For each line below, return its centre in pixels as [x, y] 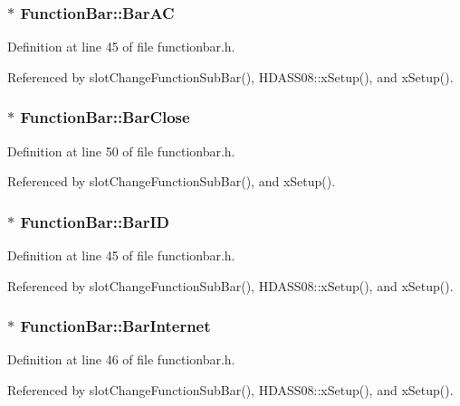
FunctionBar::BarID [95, 221]
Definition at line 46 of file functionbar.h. [121, 359]
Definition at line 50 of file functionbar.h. [121, 151]
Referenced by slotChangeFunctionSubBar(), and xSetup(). [172, 181]
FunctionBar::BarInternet [115, 326]
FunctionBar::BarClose [105, 117]
